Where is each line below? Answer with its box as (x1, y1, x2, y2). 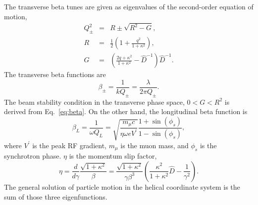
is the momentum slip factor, (69, 151, 157, 161)
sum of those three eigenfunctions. (4, 191, 107, 202)
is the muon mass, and (120, 140, 189, 150)
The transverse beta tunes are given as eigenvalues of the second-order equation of (4, 1, 254, 11)
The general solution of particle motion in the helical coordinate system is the (4, 181, 240, 192)
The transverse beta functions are (4, 69, 106, 80)
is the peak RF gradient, (32, 140, 106, 150)
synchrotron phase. (4, 151, 61, 161)
